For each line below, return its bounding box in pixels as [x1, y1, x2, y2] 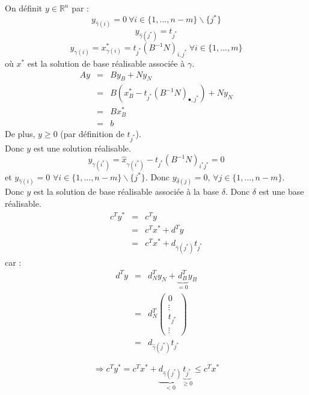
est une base [259, 185, 304, 198]
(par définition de [60, 127, 124, 139]
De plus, [5, 127, 35, 139]
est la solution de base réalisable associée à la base [33, 185, 219, 198]
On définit [5, 2, 43, 14]
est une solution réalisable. [33, 141, 131, 154]
